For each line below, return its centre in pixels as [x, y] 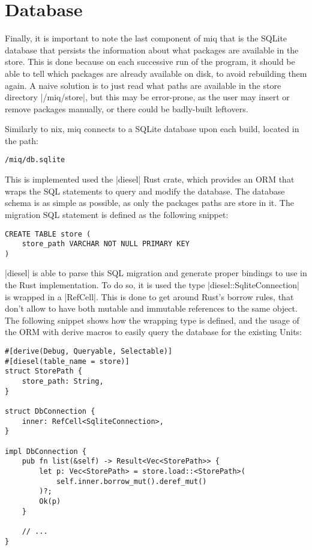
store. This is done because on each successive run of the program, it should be [150, 62]
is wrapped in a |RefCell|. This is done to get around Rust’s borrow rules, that [149, 296]
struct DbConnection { [50, 411]
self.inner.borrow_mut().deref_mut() [131, 481]
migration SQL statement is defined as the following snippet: [117, 214]
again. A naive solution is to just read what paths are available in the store [143, 85]
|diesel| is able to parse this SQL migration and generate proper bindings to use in [156, 273]
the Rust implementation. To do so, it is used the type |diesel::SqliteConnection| [152, 285]
